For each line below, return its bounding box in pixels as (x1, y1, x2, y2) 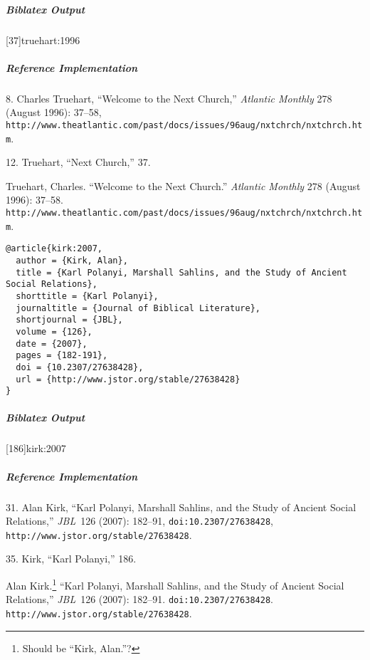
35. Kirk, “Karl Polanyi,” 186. (6, 551, 137, 566)
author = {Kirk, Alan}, (16, 255, 128, 266)
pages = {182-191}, (16, 350, 108, 361)
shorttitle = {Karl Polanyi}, (16, 290, 159, 301)
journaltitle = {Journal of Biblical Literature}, (16, 303, 260, 313)
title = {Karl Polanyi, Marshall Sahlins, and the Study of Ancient (16, 267, 347, 278)
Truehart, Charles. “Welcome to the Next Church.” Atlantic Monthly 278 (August (6, 178, 361, 193)
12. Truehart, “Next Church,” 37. (6, 154, 151, 169)
